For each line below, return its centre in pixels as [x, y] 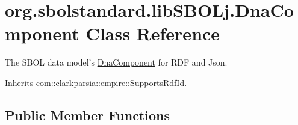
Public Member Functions [87, 114]
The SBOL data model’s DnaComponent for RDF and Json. [116, 62]
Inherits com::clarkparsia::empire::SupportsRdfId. [96, 82]
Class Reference [153, 33]
